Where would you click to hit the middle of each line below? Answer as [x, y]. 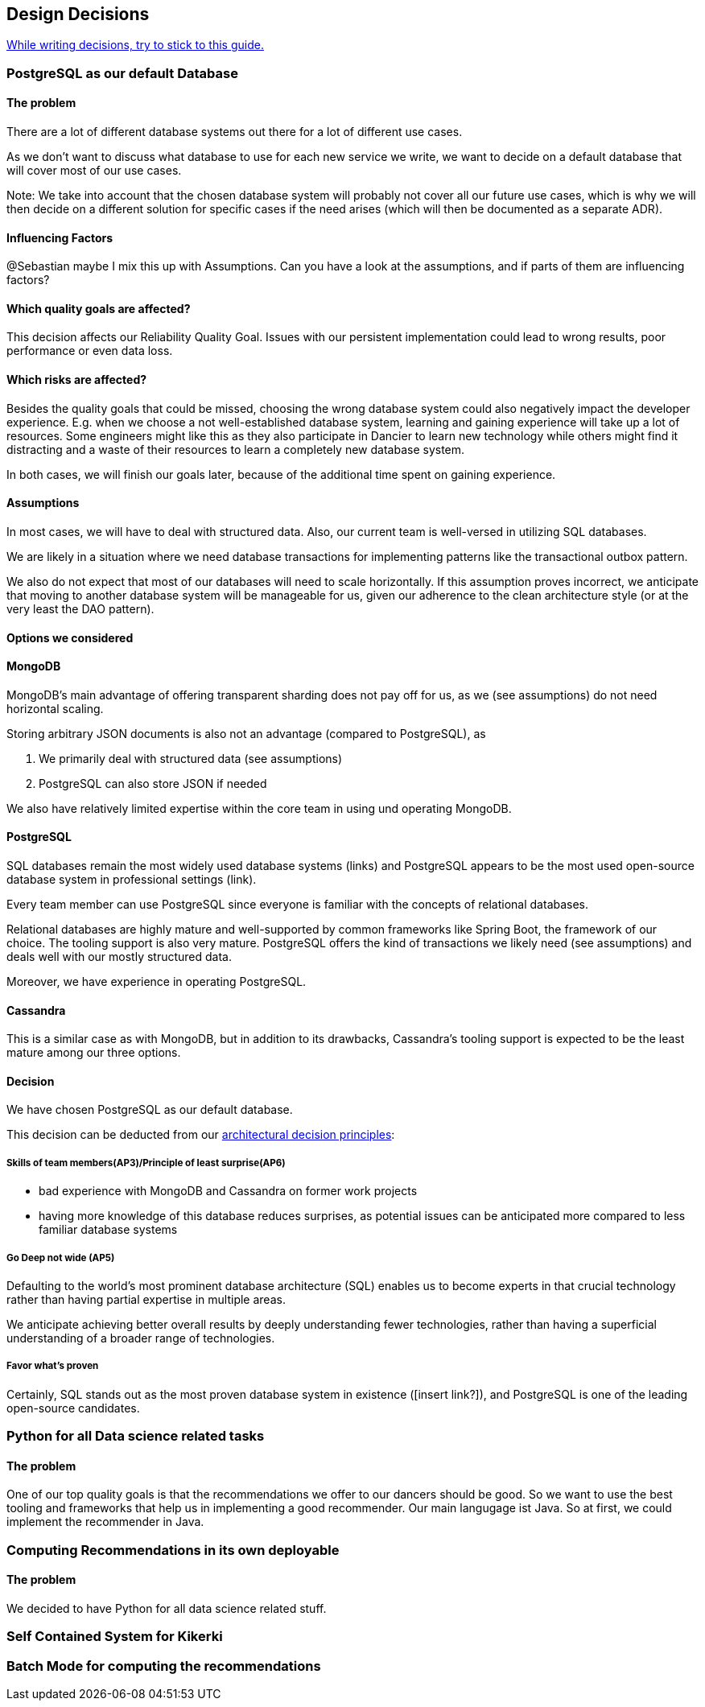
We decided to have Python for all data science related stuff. [167, 1608]
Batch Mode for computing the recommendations [164, 1666]
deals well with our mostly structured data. [120, 956]
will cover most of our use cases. [94, 171]
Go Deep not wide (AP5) [61, 1258]
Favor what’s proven [53, 1366]
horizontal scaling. [55, 708]
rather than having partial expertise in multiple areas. [146, 1299]
